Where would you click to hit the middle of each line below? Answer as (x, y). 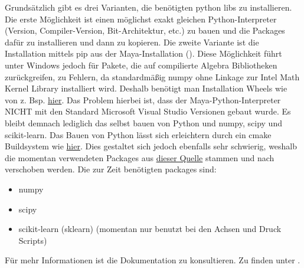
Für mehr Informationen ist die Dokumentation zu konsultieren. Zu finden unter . (153, 260)
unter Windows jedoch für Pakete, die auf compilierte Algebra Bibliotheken (141, 65)
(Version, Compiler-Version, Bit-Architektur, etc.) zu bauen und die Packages (145, 30)
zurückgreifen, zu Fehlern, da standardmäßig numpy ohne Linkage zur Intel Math (152, 76)
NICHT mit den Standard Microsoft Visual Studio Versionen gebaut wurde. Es (148, 111)
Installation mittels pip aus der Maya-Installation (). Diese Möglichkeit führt (143, 53)
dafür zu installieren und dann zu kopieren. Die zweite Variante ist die (132, 42)
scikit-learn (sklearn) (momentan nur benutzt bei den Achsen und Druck (150, 229)
